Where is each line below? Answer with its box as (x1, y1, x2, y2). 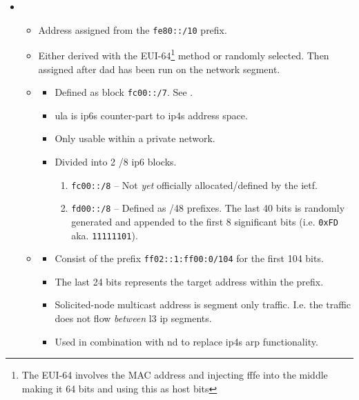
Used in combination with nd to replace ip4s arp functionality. (55, 334, 318, 348)
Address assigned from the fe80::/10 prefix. (38, 22, 227, 37)
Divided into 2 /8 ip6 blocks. (55, 154, 177, 168)
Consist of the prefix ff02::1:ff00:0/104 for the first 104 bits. (55, 251, 324, 266)
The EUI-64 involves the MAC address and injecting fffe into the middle (21, 368, 328, 382)
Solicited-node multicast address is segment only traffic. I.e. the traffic (55, 297, 351, 312)
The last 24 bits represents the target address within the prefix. (55, 274, 324, 288)
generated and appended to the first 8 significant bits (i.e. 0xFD (71, 214, 338, 228)
